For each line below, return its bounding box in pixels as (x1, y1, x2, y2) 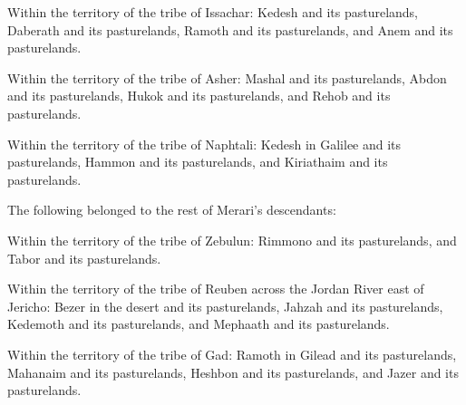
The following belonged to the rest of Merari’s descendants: (7, 200, 336, 219)
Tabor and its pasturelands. (7, 248, 161, 267)
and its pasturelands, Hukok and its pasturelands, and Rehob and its (7, 86, 391, 105)
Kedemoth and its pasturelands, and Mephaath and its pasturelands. (7, 314, 390, 333)
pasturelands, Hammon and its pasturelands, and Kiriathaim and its (7, 152, 388, 171)
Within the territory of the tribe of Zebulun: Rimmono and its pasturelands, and (7, 230, 457, 249)
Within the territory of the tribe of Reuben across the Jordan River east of (7, 279, 424, 298)
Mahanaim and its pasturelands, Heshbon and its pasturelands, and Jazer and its (7, 362, 459, 381)
